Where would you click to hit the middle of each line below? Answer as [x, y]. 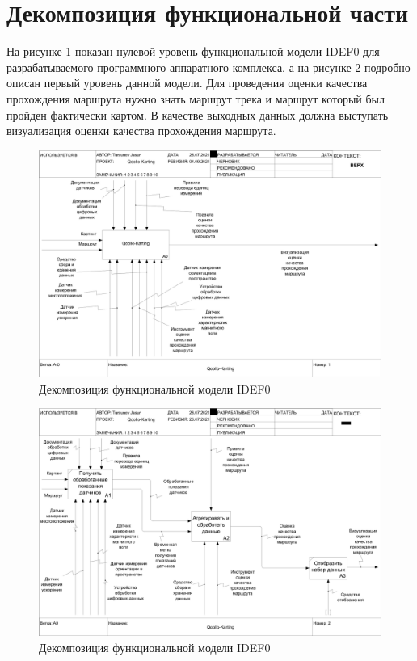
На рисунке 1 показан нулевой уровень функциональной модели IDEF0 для [193, 51]
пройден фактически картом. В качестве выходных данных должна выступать [198, 114]
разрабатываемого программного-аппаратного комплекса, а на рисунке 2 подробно [208, 67]
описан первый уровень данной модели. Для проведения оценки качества [187, 83]
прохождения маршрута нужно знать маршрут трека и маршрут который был [196, 98]
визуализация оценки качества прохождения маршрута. [141, 131]
